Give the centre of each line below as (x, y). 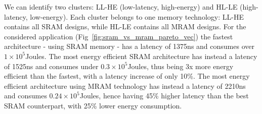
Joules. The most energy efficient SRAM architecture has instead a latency (141, 56)
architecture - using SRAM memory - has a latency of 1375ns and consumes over (129, 46)
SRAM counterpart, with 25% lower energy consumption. (93, 105)
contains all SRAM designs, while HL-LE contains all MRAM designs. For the (125, 26)
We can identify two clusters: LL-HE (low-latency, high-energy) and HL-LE (121, 7)
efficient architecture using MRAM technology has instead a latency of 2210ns (125, 85)
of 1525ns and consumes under (51, 66)
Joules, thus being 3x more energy (181, 66)
